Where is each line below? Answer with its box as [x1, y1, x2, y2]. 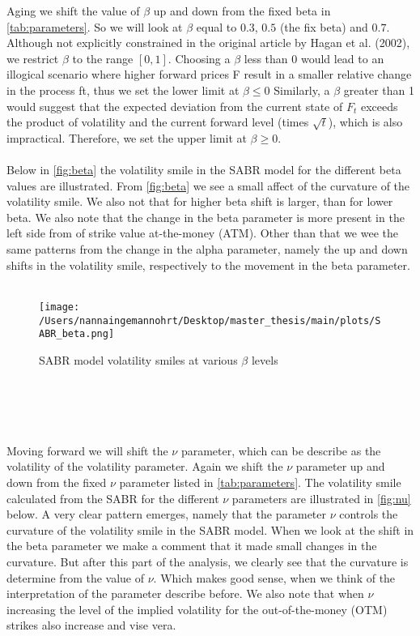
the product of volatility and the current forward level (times [6, 113, 309, 130]
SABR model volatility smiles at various [39, 351, 238, 368]
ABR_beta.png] [39, 328, 115, 340]
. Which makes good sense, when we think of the [153, 569, 396, 586]
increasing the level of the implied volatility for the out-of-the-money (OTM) [6, 600, 388, 617]
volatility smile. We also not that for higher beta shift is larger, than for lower [6, 193, 393, 210]
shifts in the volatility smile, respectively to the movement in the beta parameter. [6, 256, 410, 273]
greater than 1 [343, 81, 415, 98]
